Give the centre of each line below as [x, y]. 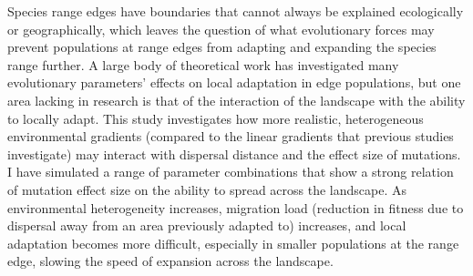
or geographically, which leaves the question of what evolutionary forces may [221, 29]
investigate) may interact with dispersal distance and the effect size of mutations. [234, 153]
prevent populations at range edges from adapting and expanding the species [222, 47]
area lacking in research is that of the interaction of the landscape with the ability [236, 100]
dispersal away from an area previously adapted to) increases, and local [207, 225]
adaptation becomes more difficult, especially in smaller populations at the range [233, 243]
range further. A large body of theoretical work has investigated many [203, 64]
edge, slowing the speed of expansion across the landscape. [170, 261]
